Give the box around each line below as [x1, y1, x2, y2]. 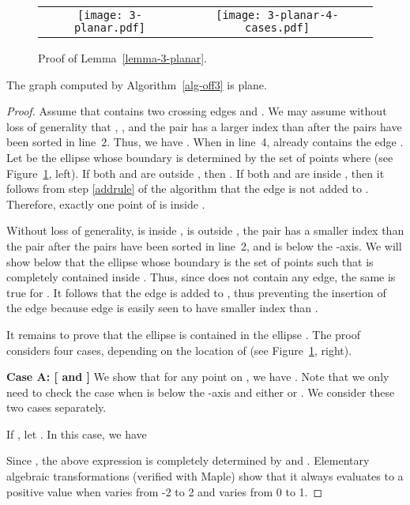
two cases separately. [6, 399, 107, 416]
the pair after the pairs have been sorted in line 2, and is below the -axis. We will [6, 237, 402, 254]
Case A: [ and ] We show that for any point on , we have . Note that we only [6, 368, 389, 385]
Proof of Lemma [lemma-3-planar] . [38, 50, 208, 66]
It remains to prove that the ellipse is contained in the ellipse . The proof [6, 326, 361, 342]
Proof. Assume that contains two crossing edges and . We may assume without [6, 103, 387, 119]
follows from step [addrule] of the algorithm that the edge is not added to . [6, 180, 369, 197]
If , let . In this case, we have [6, 425, 147, 442]
